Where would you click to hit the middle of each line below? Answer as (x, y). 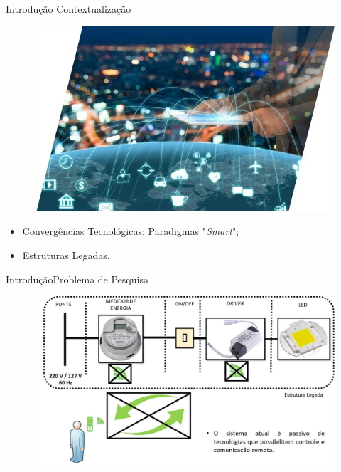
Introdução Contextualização (69, 9)
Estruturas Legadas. (66, 255)
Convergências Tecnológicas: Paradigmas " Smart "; (131, 231)
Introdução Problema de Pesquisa (77, 279)
